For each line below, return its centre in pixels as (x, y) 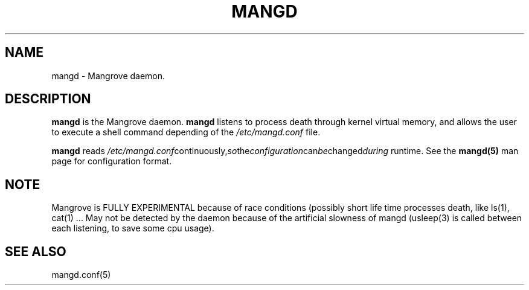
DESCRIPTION (48, 99)
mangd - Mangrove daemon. (108, 76)
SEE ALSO (36, 251)
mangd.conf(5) (81, 275)
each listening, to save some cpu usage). (133, 228)
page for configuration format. (112, 161)
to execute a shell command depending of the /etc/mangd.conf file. (186, 132)
